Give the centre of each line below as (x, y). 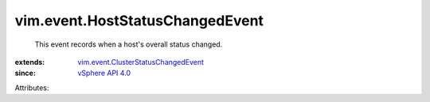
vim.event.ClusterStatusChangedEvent (141, 62)
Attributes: (32, 88)
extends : (30, 62)
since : (25, 73)
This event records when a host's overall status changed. (129, 44)
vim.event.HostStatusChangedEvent (139, 21)
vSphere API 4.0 (104, 73)
